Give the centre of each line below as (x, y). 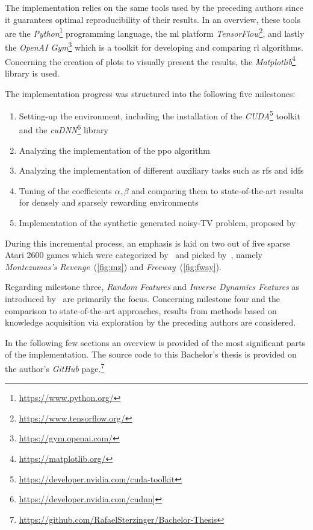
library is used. (32, 73)
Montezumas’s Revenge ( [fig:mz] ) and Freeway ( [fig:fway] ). (113, 266)
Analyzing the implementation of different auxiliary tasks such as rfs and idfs (161, 170)
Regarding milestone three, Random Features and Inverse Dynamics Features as (152, 287)
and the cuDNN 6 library (64, 129)
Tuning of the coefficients (65, 190)
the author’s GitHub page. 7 (55, 367)
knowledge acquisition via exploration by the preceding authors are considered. (150, 322)
